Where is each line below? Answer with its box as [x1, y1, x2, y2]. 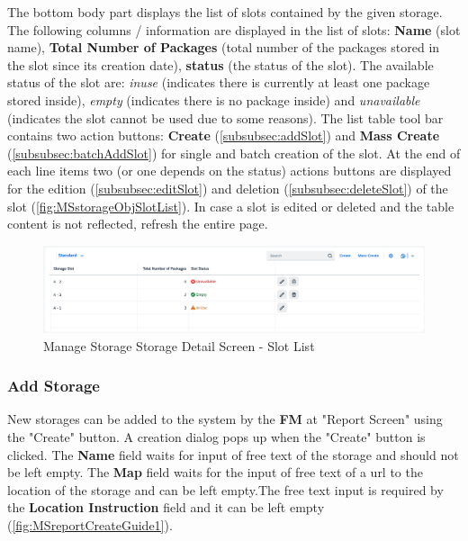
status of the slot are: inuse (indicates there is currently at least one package [7, 73, 430, 92]
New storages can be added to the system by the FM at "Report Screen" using [7, 410, 443, 428]
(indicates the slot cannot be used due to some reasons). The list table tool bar [7, 108, 444, 127]
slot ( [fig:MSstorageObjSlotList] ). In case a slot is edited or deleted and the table [7, 196, 454, 215]
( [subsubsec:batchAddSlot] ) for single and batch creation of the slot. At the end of [7, 143, 461, 162]
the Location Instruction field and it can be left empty [7, 498, 325, 517]
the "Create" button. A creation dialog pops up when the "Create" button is [7, 428, 426, 446]
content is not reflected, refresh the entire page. [7, 214, 268, 233]
